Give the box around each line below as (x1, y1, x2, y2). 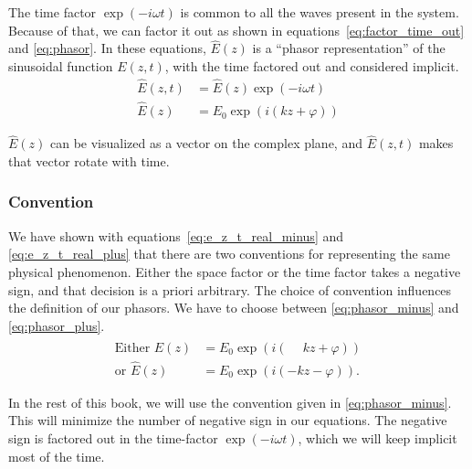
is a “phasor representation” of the (252, 38, 446, 58)
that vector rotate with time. (8, 151, 170, 170)
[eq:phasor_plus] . (8, 315, 105, 335)
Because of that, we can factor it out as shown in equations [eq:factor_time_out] (8, 20, 465, 39)
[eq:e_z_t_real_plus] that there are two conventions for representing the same (8, 244, 450, 263)
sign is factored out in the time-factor (8, 428, 218, 447)
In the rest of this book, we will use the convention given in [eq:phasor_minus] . (8, 392, 452, 411)
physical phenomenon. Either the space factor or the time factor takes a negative (8, 261, 461, 281)
